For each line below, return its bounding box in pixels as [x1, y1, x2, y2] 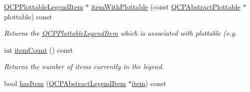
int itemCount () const [4, 44, 73, 55]
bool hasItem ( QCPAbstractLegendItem [4, 78, 126, 88]
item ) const [131, 78, 166, 88]
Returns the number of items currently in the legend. [4, 61, 164, 72]
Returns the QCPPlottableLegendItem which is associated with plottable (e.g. [4, 28, 237, 38]
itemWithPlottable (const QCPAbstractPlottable [91, 1, 241, 11]
